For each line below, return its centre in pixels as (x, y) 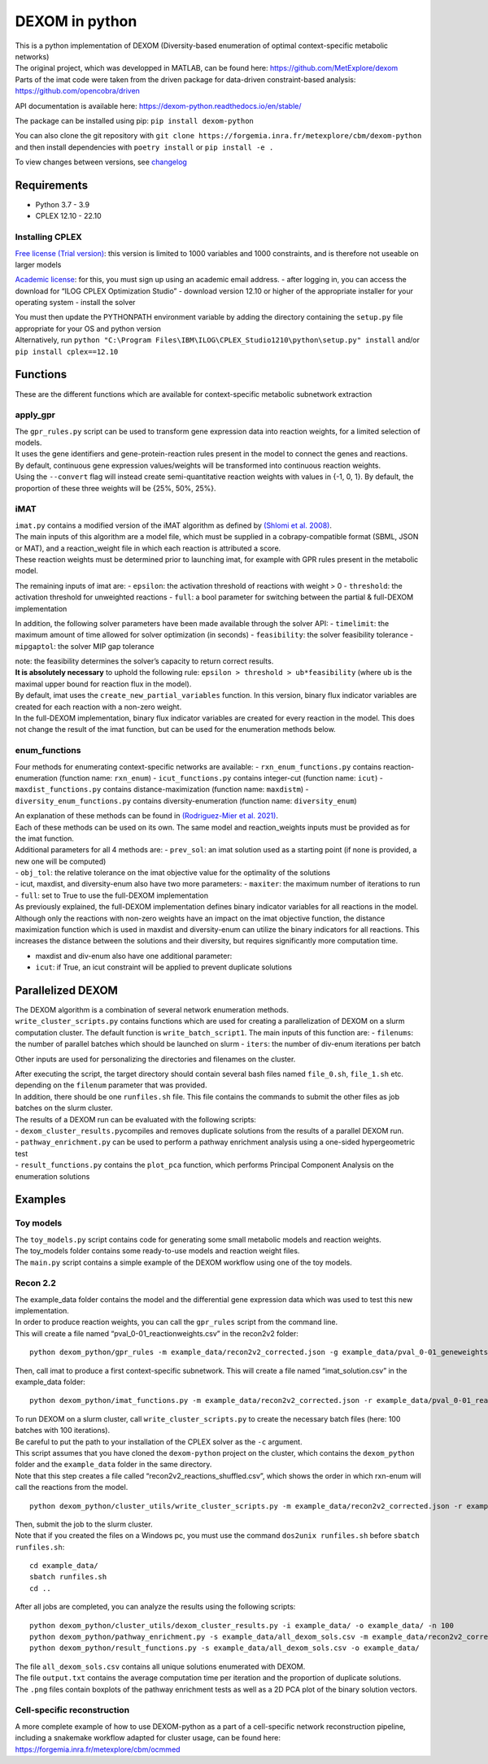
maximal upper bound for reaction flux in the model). (103, 684)
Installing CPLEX (49, 237)
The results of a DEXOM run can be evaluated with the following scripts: (135, 1119)
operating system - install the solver (75, 303)
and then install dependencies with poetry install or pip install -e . (144, 147)
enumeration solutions (52, 1176)
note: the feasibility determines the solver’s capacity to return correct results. (144, 661)
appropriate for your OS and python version (88, 329)
